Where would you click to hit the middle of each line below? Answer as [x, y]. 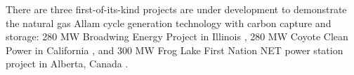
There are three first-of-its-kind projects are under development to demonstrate [176, 9]
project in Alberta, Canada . [67, 64]
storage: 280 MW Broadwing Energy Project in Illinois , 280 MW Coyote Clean [177, 36]
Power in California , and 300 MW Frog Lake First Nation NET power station [175, 50]
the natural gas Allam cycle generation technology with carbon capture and [169, 23]
